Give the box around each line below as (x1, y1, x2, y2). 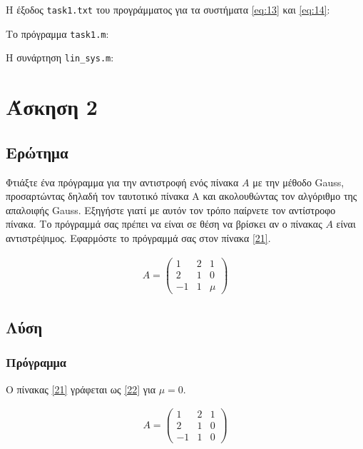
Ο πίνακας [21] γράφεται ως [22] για (6, 381, 156, 396)
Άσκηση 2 (6, 92, 98, 121)
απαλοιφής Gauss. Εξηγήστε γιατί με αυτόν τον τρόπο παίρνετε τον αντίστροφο (6, 202, 336, 217)
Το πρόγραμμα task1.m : (6, 26, 109, 41)
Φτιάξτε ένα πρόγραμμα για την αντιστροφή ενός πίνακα (6, 174, 239, 189)
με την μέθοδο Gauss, (252, 174, 344, 189)
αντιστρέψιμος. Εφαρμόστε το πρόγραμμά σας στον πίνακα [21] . (6, 230, 271, 245)
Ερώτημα (6, 141, 68, 163)
